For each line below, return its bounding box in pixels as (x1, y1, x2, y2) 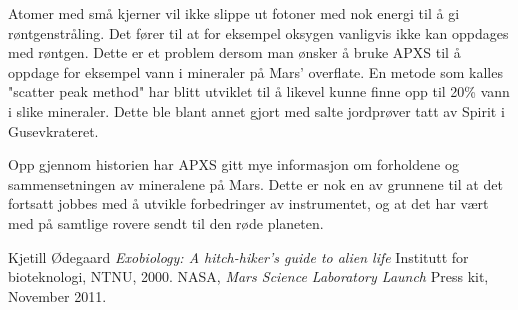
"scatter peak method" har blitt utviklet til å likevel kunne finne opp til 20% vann (8, 81, 510, 102)
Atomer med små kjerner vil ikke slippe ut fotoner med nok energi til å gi (8, 3, 460, 23)
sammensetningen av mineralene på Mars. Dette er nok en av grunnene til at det (8, 173, 503, 194)
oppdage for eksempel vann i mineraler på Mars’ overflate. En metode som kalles (8, 61, 503, 82)
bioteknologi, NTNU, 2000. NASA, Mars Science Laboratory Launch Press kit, (8, 266, 489, 287)
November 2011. (8, 285, 107, 306)
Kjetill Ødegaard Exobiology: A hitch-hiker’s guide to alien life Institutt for (8, 246, 469, 267)
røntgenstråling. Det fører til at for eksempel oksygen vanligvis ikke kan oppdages (8, 22, 509, 43)
